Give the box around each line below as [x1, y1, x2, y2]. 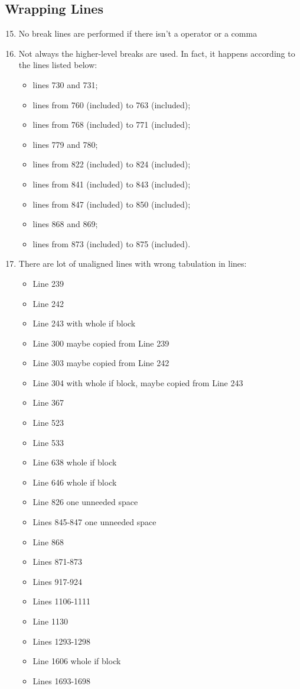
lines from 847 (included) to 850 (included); [32, 198, 191, 210]
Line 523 [32, 416, 64, 429]
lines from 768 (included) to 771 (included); [32, 118, 191, 131]
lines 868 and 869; [32, 218, 98, 230]
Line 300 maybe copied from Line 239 [32, 337, 169, 349]
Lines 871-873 [32, 555, 83, 568]
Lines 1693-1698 [32, 674, 91, 687]
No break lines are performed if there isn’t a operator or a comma [18, 27, 257, 40]
